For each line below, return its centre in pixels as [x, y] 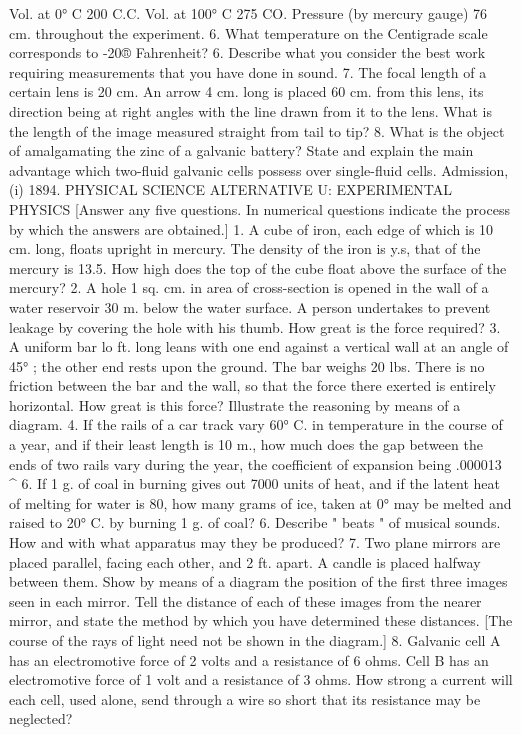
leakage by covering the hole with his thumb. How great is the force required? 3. [255, 326]
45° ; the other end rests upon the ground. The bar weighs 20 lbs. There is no [247, 365]
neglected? [41, 718]
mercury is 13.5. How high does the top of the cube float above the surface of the [258, 267]
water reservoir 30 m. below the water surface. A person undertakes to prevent [250, 306]
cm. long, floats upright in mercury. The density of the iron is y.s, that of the [245, 248]
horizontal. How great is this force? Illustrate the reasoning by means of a [235, 404]
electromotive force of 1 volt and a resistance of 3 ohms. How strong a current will [261, 679]
